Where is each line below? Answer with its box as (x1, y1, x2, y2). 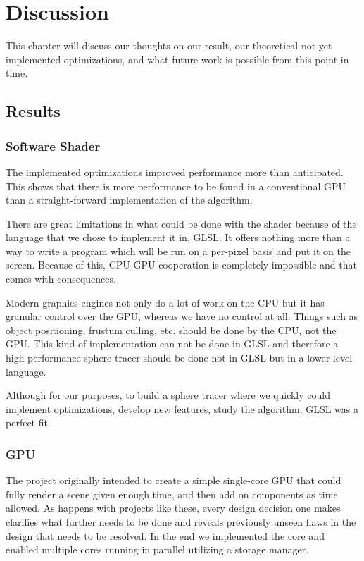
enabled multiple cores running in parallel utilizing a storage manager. (6, 542, 309, 557)
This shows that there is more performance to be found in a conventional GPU (6, 178, 346, 193)
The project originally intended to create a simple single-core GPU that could (6, 473, 341, 488)
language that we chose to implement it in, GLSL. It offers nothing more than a (6, 230, 351, 245)
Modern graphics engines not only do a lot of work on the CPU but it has (6, 295, 325, 309)
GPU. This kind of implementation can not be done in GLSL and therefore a (6, 336, 339, 351)
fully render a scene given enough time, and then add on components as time (6, 486, 338, 501)
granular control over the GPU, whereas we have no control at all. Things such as (6, 309, 358, 323)
